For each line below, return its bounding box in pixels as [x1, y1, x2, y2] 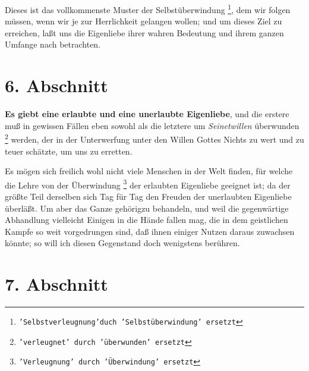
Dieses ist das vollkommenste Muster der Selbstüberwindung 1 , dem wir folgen [5, 2, 291, 15]
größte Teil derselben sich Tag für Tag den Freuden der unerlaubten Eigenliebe [5, 190, 292, 203]
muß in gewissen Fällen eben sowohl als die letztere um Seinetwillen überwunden [5, 119, 299, 131]
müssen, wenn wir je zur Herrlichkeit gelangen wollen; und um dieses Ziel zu [5, 15, 282, 27]
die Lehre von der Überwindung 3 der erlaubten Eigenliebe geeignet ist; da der [5, 177, 291, 191]
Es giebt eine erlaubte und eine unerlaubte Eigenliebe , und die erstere [5, 108, 289, 120]
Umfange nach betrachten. [5, 38, 101, 51]
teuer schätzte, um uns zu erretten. [5, 144, 133, 157]
